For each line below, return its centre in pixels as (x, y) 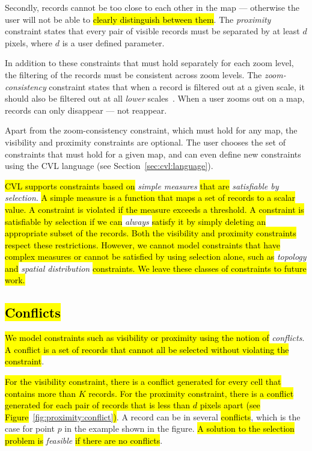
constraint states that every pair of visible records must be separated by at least (152, 31)
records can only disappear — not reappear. (86, 110)
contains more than (40, 393)
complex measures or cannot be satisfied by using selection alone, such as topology (156, 256)
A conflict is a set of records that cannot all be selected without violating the (147, 349)
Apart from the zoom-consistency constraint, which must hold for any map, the (151, 130)
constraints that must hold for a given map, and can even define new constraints (153, 154)
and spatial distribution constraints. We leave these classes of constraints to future (156, 268)
